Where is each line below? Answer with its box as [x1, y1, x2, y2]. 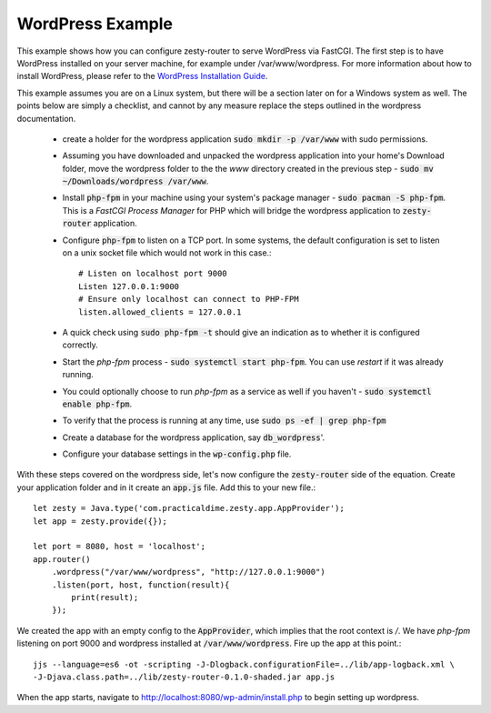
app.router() [33, 554, 91, 564]
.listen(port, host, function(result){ [51, 579, 230, 590]
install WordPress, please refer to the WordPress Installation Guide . [16, 71, 268, 82]
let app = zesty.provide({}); [33, 516, 168, 527]
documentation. [16, 113, 76, 124]
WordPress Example [16, 14, 173, 34]
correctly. [62, 339, 99, 350]
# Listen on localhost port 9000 [78, 268, 227, 279]
